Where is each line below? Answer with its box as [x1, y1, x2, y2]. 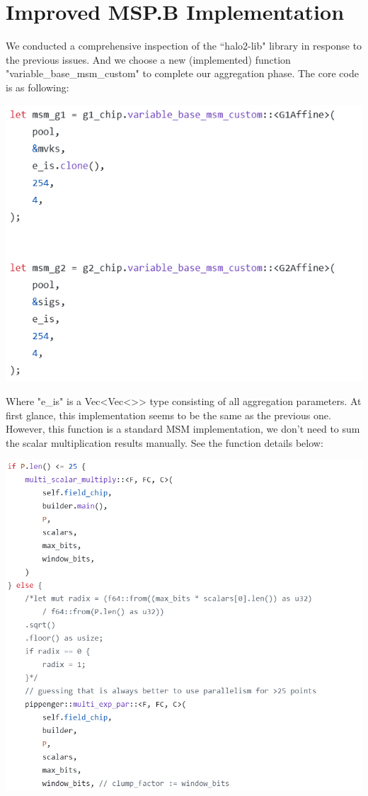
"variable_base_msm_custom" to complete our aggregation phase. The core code [6, 66, 359, 81]
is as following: [6, 79, 69, 94]
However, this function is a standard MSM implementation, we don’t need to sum [6, 421, 360, 436]
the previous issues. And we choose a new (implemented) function [6, 52, 291, 67]
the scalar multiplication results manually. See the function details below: [6, 435, 323, 450]
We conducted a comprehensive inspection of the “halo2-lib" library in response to [6, 38, 362, 53]
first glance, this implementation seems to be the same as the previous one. [6, 407, 331, 422]
